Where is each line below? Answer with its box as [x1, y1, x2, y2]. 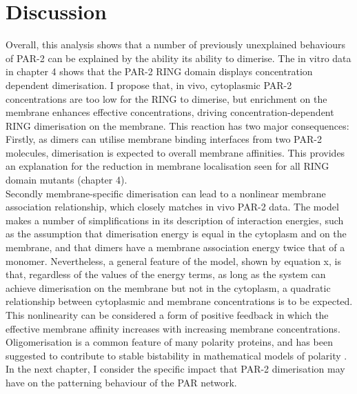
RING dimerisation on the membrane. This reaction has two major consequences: [6, 118, 349, 132]
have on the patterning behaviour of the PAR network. [6, 375, 237, 389]
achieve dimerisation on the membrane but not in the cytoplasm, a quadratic [6, 280, 331, 295]
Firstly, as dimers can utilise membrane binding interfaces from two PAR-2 [6, 132, 322, 146]
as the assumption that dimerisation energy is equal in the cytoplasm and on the [6, 226, 347, 241]
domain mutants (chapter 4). [6, 173, 127, 187]
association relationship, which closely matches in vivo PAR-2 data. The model [6, 199, 339, 214]
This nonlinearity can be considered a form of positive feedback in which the [6, 308, 329, 322]
